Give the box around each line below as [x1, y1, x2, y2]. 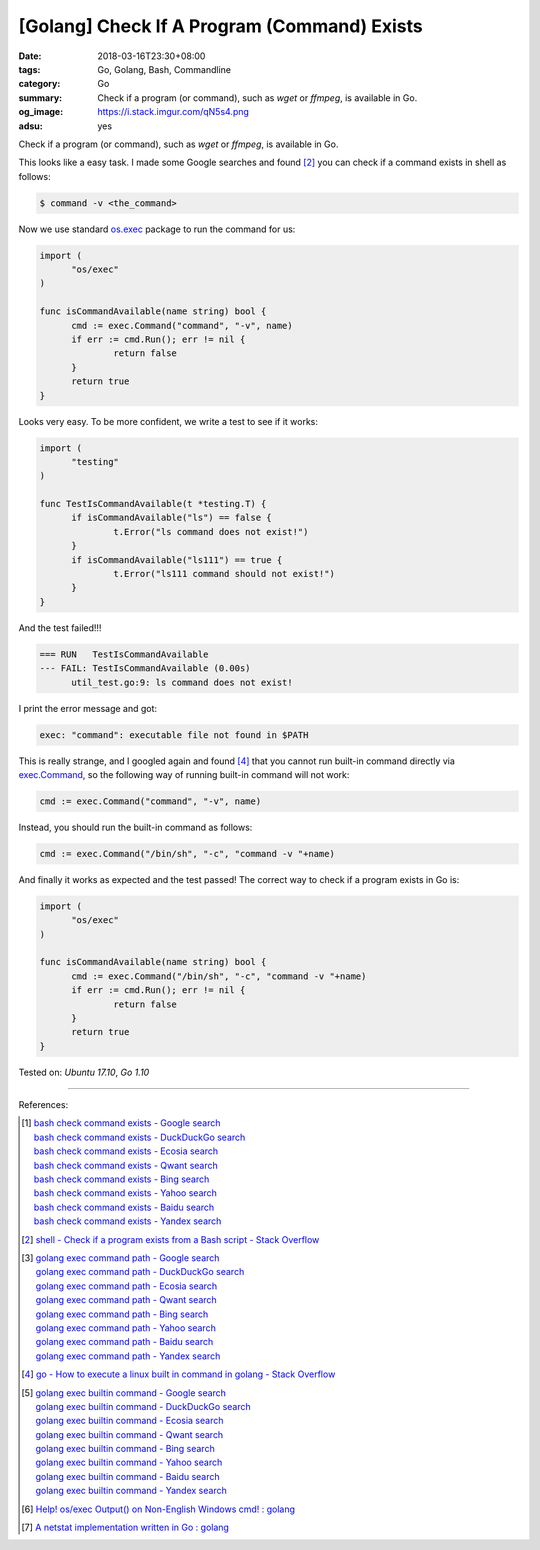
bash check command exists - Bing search [33, 1173, 210, 1185]
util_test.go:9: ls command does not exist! [71, 676, 294, 688]
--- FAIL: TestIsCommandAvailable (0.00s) [39, 663, 251, 674]
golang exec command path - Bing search [35, 1308, 209, 1320]
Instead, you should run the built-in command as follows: [18, 821, 253, 833]
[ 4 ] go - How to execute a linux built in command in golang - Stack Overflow [21, 1368, 336, 1380]
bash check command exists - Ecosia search [33, 1145, 219, 1157]
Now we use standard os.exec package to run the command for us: [18, 223, 296, 235]
